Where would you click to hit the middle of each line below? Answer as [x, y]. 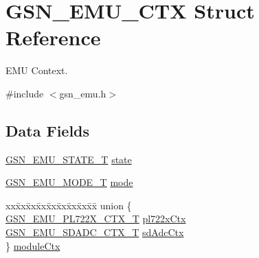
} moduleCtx [33, 245]
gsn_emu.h [83, 93]
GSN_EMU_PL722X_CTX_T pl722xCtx [96, 219]
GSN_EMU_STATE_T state [69, 159]
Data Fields [48, 130]
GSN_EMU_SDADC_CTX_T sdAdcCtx [95, 232]
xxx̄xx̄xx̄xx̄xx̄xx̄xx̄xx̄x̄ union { [69, 205]
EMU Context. [37, 70]
